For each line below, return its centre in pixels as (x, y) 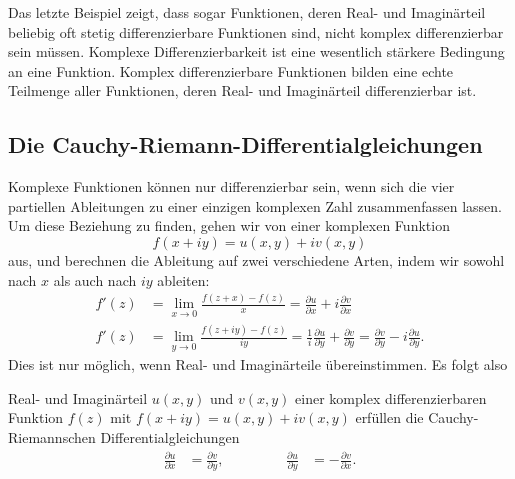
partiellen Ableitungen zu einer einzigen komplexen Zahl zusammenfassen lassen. (255, 205)
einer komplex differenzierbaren (391, 397)
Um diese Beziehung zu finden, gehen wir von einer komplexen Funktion (229, 225)
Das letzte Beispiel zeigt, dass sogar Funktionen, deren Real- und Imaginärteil (247, 12)
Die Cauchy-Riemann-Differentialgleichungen (245, 144)
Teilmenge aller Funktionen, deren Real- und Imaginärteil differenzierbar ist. (242, 90)
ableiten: (183, 279)
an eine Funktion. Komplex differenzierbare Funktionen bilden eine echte (231, 70)
